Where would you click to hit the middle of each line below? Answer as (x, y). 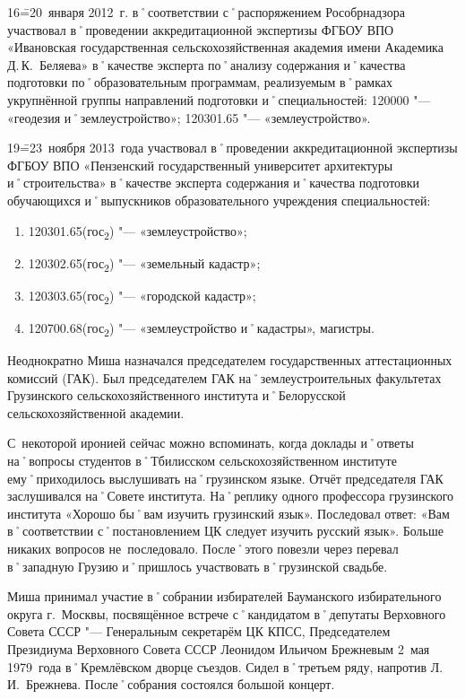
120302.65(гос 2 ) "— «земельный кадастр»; (144, 264)
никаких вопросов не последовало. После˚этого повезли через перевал (203, 548)
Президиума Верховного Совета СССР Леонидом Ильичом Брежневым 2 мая (219, 648)
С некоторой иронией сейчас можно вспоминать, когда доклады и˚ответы (211, 443)
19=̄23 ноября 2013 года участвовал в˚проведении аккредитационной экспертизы (232, 148)
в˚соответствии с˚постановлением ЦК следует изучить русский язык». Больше (225, 531)
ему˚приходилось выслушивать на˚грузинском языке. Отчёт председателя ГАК (225, 478)
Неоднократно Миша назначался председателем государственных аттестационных (230, 360)
